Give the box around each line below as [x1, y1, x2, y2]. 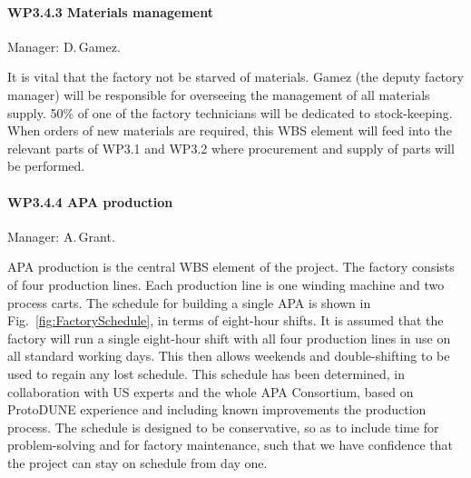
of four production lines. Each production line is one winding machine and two [7, 274, 445, 294]
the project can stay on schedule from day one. [7, 453, 268, 472]
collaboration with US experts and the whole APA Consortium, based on [7, 382, 414, 401]
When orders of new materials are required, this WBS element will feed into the [7, 121, 452, 140]
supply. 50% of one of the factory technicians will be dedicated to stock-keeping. [7, 103, 453, 122]
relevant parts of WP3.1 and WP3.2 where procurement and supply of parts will [7, 138, 455, 157]
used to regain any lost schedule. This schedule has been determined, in [7, 363, 406, 383]
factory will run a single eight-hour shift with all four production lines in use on [7, 328, 451, 347]
